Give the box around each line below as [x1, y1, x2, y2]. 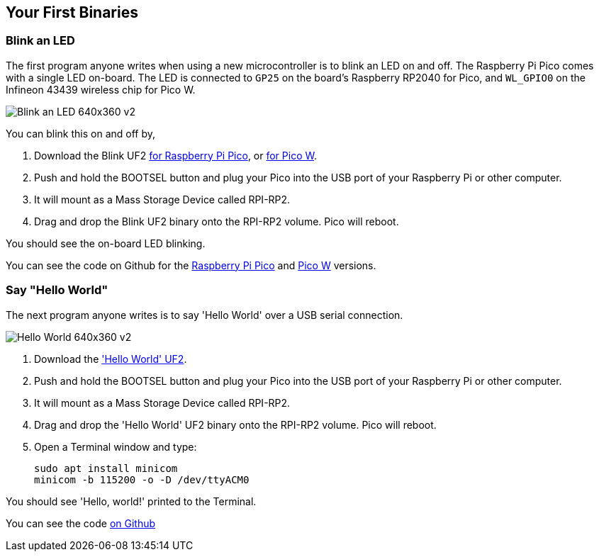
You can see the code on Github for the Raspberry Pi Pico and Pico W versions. [6, 259, 376, 271]
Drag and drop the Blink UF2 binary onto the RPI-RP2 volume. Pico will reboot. [34, 215, 399, 227]
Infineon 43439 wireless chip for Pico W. [6, 83, 196, 96]
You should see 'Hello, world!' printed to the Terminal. [6, 495, 257, 507]
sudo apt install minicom [34, 462, 178, 474]
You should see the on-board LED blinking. [6, 237, 206, 249]
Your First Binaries [6, 4, 138, 21]
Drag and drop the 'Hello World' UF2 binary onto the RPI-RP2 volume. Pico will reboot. [34, 418, 437, 431]
